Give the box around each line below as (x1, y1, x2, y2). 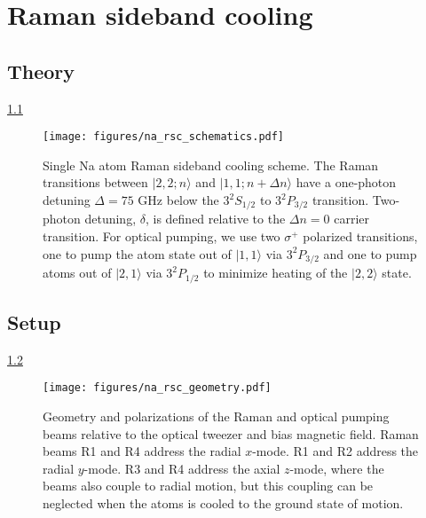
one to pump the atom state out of (43, 244, 232, 263)
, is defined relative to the (145, 209, 286, 228)
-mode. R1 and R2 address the (252, 442, 419, 460)
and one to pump (323, 244, 417, 263)
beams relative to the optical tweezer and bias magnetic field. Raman (43, 424, 419, 443)
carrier (334, 209, 370, 228)
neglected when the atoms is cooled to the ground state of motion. (43, 493, 404, 512)
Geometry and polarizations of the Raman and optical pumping (43, 407, 390, 426)
